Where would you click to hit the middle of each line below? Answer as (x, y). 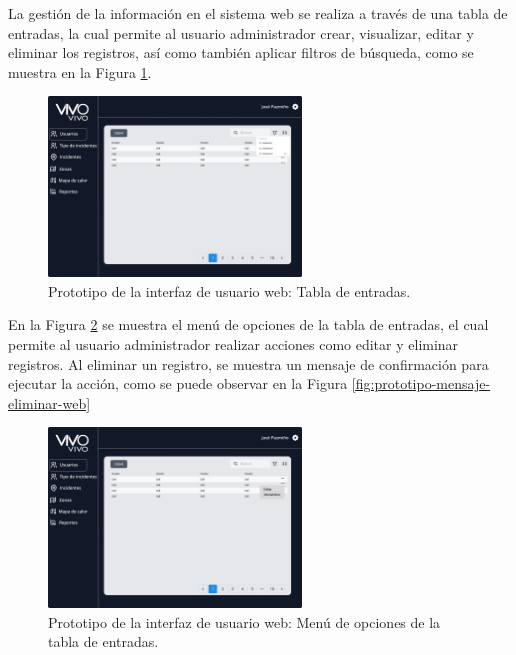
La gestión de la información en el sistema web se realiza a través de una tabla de (258, 13)
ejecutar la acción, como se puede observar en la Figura (178, 383)
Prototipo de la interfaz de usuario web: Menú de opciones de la (244, 621)
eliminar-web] (49, 402)
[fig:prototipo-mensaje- (421, 383)
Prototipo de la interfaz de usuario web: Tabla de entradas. (229, 290)
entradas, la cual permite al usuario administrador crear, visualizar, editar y (241, 32)
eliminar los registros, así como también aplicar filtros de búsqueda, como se (241, 52)
